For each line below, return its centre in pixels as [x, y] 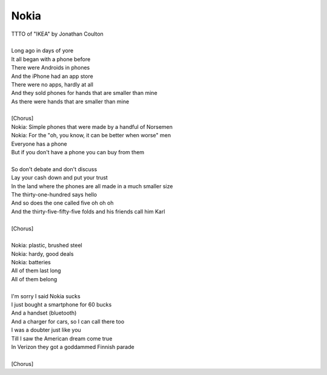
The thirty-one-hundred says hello [54, 194]
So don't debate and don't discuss [54, 169]
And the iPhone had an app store [52, 76]
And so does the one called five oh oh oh [62, 203]
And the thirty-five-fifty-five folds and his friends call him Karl [88, 211]
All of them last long [36, 271]
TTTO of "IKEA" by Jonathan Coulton [58, 34]
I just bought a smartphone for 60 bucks [61, 305]
